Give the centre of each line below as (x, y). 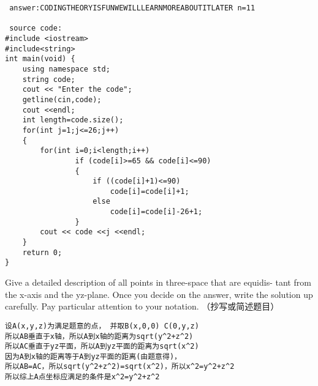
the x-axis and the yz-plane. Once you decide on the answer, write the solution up (159, 294)
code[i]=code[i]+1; (150, 191)
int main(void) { (40, 59)
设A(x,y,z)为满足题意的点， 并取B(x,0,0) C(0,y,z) (102, 326)
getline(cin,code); (62, 99)
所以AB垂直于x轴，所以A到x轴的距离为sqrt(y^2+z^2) (99, 336)
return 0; (42, 252)
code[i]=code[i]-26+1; (156, 212)
